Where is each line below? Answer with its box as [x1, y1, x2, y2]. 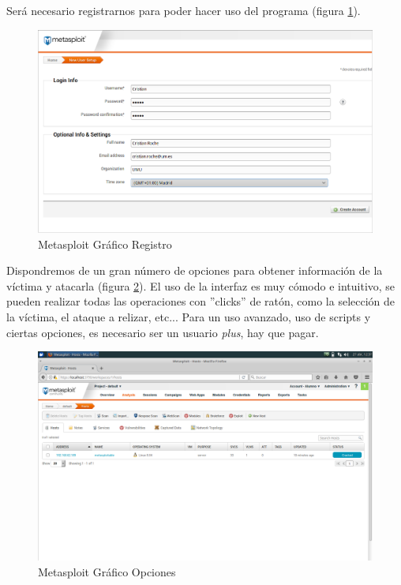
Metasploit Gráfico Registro [38, 235, 172, 252]
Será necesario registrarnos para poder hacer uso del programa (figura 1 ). [6, 2, 361, 18]
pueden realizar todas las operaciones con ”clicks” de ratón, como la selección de [6, 293, 395, 309]
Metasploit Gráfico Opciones [38, 563, 176, 579]
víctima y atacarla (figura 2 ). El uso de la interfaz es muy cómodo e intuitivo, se [6, 277, 395, 294]
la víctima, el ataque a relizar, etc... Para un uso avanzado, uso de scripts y [6, 309, 371, 325]
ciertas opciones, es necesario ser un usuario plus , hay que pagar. [6, 324, 319, 340]
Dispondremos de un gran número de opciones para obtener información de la [6, 262, 383, 279]
